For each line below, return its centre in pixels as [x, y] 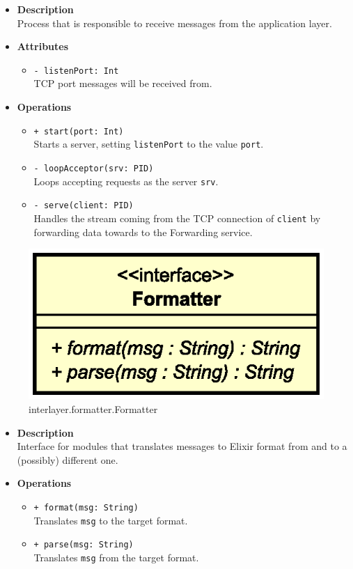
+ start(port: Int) [79, 131]
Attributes [43, 46]
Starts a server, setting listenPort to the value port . [149, 144]
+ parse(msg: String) [84, 545]
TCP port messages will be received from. [123, 83]
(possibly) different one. [68, 459]
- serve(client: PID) [84, 206]
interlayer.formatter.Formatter [93, 408]
